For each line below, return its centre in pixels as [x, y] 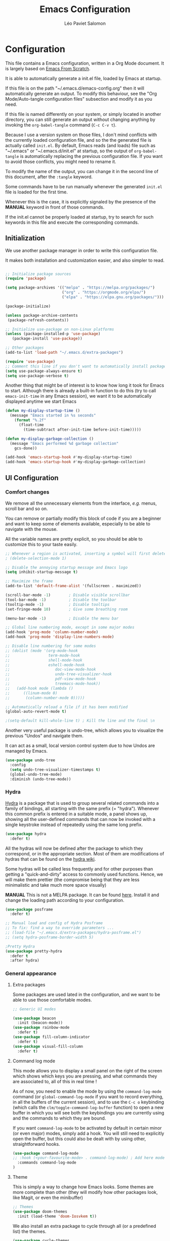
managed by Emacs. [27, 751]
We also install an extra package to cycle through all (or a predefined [84, 1226]
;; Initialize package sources [38, 274]
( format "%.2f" [30, 420]
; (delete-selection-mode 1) [36, 558]
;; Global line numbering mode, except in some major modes [70, 628]
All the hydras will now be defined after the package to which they [74, 848]
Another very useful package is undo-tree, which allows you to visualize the [84, 730]
